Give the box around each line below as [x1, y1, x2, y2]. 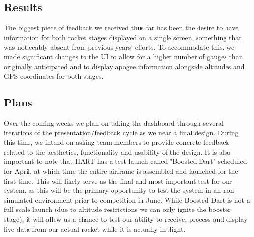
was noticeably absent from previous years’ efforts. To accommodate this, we [4, 42, 235, 52]
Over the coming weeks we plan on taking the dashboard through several [4, 117, 224, 128]
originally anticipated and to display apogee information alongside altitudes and [4, 61, 245, 71]
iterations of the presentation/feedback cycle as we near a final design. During [4, 127, 239, 137]
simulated [4, 194, 33, 205]
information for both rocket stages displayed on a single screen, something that [4, 32, 242, 42]
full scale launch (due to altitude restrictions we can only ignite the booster [4, 204, 231, 214]
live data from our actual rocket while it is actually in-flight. [4, 223, 186, 234]
